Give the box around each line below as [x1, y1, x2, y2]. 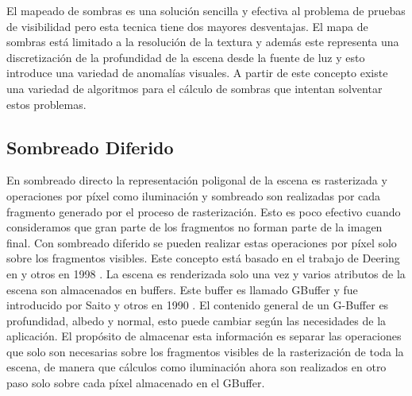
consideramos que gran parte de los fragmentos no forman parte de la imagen [6, 219, 383, 235]
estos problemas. [6, 95, 87, 112]
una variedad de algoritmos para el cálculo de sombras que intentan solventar [6, 80, 383, 96]
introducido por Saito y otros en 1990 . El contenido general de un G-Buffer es [6, 297, 389, 313]
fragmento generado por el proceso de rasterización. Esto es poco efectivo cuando [6, 203, 401, 219]
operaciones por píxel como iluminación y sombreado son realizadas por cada [6, 187, 381, 204]
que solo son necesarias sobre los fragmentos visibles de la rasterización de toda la [6, 343, 404, 359]
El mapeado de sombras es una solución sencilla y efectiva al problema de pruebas [6, 2, 406, 18]
